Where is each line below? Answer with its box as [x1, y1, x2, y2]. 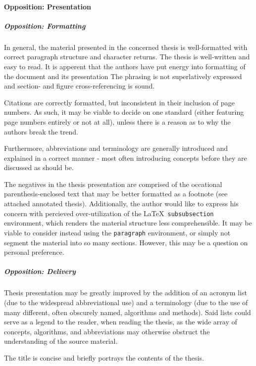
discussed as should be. [4, 162, 74, 173]
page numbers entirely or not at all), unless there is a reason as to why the [4, 116, 231, 127]
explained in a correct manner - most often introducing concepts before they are [4, 152, 247, 163]
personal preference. [4, 247, 64, 257]
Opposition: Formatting [4, 20, 86, 31]
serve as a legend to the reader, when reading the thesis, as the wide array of [4, 317, 237, 327]
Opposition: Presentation [4, 1, 91, 11]
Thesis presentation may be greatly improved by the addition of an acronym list [4, 287, 247, 298]
